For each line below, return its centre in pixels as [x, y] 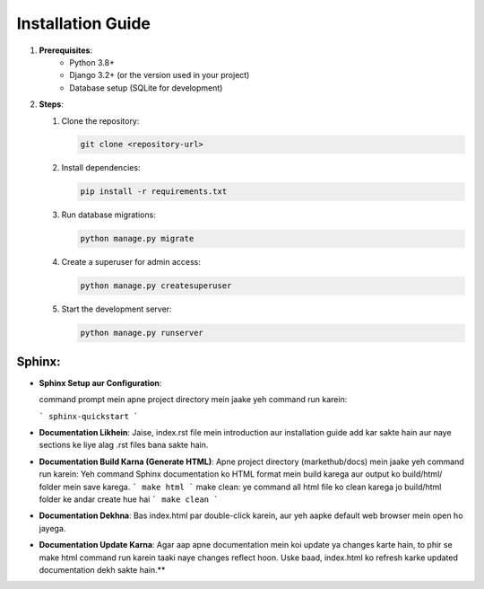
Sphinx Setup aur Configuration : [100, 382]
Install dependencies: [101, 168]
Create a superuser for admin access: [131, 262]
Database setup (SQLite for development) [146, 88]
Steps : [52, 104]
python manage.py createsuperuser [156, 286]
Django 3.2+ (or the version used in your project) [160, 75]
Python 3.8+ [92, 62]
